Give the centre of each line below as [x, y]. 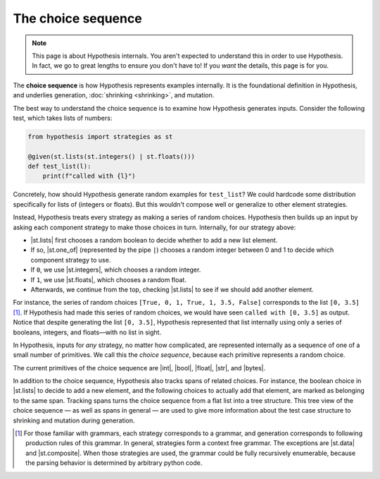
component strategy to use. [71, 260]
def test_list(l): [59, 166]
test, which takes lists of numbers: [63, 118]
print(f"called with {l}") [89, 176]
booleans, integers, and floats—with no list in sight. [87, 332]
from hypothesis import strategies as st [100, 137]
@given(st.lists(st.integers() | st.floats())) [111, 156]
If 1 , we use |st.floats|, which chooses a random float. [108, 279]
